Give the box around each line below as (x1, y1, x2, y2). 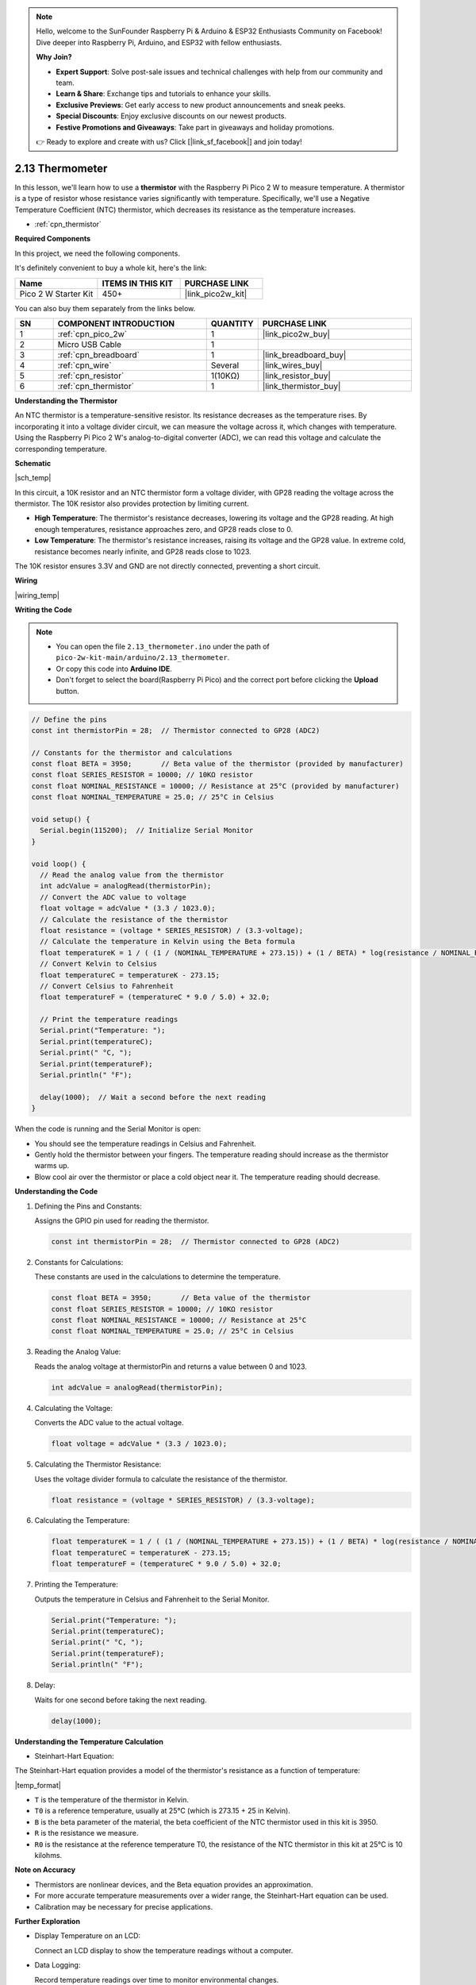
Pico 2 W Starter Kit (19, 288, 94, 299)
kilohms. (34, 1851, 63, 1860)
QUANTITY (210, 318, 254, 329)
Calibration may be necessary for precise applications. (34, 1902, 213, 1911)
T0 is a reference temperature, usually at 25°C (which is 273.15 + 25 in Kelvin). (34, 1806, 291, 1816)
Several (210, 360, 240, 371)
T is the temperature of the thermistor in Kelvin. (34, 1795, 190, 1805)
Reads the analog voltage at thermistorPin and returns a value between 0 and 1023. (34, 1362, 307, 1371)
